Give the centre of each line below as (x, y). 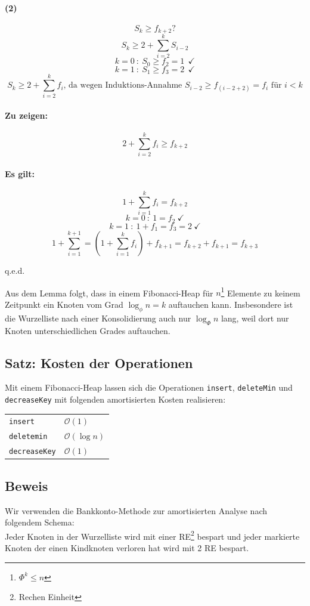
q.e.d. (15, 270)
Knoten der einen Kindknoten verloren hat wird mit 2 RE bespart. (127, 548)
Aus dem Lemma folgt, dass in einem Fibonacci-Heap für (109, 293)
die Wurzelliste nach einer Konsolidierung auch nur (98, 318)
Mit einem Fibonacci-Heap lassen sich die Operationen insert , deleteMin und (149, 387)
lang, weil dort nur (255, 318)
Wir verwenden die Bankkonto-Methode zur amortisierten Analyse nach (136, 510)
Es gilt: (20, 173)
